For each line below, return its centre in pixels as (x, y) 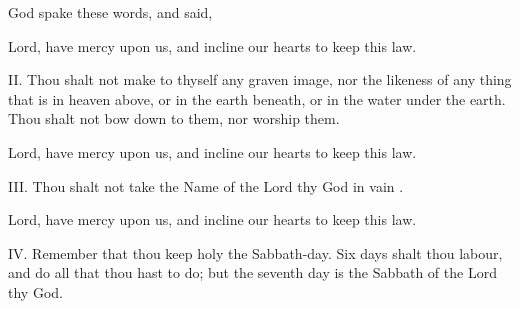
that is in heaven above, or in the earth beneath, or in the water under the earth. (257, 98)
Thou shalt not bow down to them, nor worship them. (174, 118)
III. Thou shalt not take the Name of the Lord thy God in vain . (206, 185)
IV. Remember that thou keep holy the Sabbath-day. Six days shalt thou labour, (255, 252)
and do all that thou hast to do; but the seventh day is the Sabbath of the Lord (252, 272)
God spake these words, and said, (110, 12)
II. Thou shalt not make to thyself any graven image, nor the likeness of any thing (260, 79)
